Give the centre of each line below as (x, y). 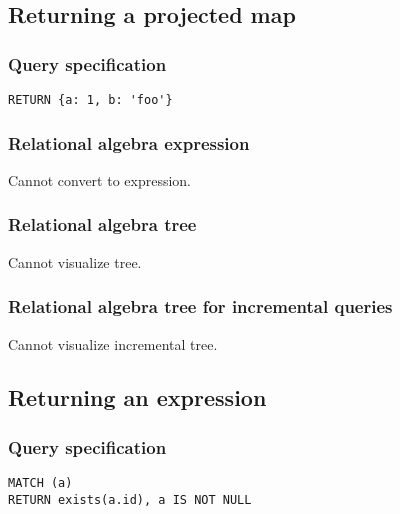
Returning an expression (137, 397)
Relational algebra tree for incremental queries (200, 306)
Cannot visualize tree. (75, 261)
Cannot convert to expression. (100, 179)
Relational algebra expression (129, 142)
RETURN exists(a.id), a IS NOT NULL (130, 499)
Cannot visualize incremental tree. (113, 343)
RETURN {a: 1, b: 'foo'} (90, 100)
